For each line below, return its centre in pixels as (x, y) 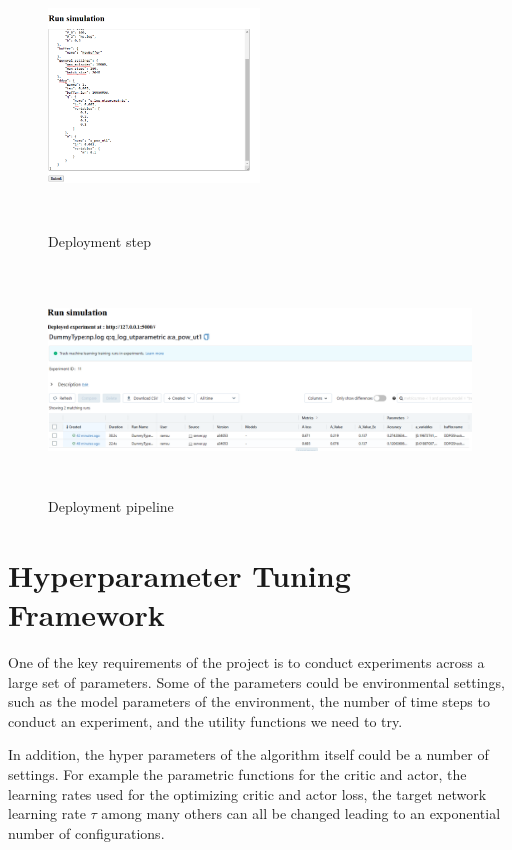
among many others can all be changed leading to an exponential (301, 813)
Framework (86, 614)
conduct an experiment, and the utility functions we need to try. (205, 720)
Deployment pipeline (111, 506)
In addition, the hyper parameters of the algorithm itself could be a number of (248, 754)
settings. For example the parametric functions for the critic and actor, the (237, 773)
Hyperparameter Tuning (179, 574)
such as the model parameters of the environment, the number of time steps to (249, 701)
